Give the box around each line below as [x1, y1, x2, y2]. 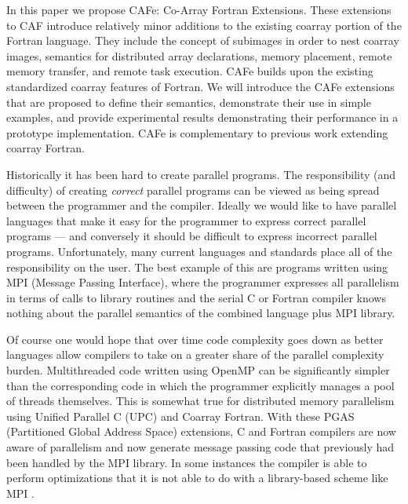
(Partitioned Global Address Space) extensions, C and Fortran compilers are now [6, 423, 396, 440]
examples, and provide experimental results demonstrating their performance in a [6, 109, 399, 126]
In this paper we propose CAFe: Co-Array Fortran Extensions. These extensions [6, 2, 392, 17]
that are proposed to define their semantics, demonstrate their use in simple [6, 93, 371, 110]
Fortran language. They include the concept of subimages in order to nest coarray [6, 32, 399, 49]
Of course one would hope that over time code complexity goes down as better [6, 331, 384, 347]
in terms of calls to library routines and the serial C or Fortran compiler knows [6, 289, 386, 305]
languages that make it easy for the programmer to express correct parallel [6, 212, 366, 228]
